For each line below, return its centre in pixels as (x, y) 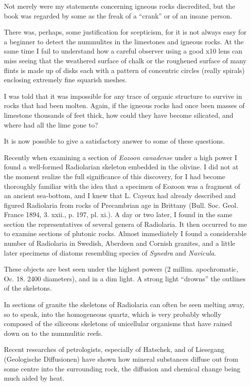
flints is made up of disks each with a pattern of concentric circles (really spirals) (124, 70)
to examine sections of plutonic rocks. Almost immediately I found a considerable (125, 233)
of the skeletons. (28, 288)
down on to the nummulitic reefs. (54, 333)
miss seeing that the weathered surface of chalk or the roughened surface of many (125, 60)
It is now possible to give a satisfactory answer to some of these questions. (115, 141)
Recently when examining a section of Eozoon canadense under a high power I (121, 157)
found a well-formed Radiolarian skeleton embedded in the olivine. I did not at (121, 167)
